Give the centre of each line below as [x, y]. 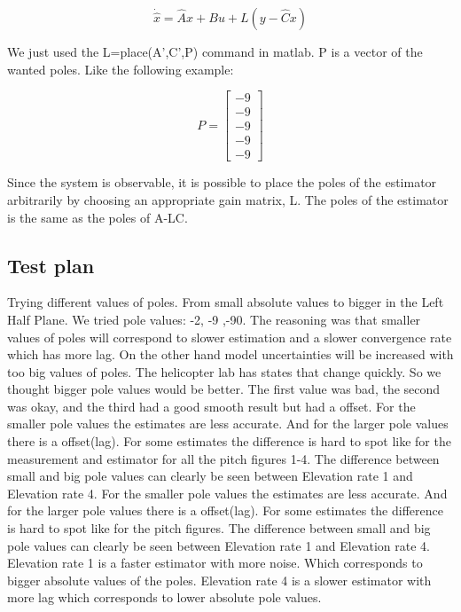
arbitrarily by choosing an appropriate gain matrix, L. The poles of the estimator [228, 199]
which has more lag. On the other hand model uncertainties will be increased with [230, 354]
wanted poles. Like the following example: [121, 69]
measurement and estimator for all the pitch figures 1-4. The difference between [223, 458]
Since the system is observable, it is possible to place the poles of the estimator [222, 182]
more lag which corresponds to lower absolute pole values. [164, 597]
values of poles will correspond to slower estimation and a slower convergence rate [230, 337]
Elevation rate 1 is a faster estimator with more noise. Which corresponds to [215, 563]
